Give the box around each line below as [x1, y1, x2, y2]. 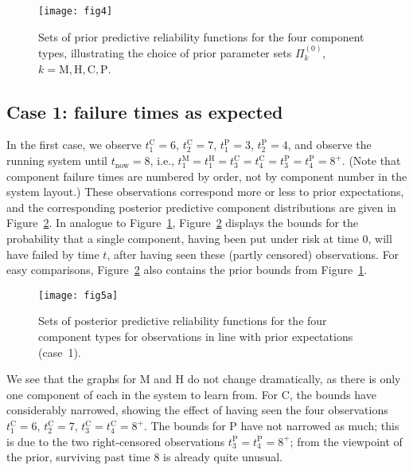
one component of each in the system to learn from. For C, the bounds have [6, 386, 376, 402]
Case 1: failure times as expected [6, 99, 283, 123]
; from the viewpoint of [290, 433, 403, 449]
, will [368, 230, 392, 247]
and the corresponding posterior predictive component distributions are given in [6, 198, 396, 215]
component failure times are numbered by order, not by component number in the [6, 167, 407, 184]
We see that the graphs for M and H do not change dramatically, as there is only [6, 370, 401, 387]
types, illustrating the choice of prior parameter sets [38, 45, 292, 61]
